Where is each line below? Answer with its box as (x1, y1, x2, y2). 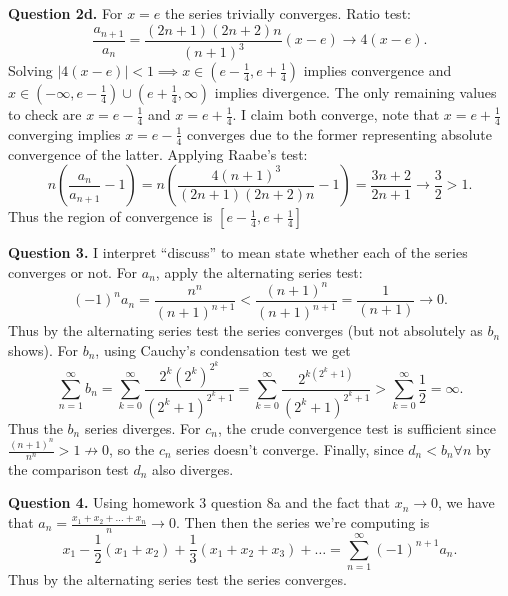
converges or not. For (8, 261, 138, 282)
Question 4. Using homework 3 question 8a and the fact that (8, 492, 390, 513)
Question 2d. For (8, 3, 123, 23)
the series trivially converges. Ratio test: (164, 3, 411, 23)
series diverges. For (84, 417, 201, 438)
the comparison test (8, 458, 129, 479)
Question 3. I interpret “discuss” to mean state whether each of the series (8, 242, 468, 263)
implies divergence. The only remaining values (214, 82, 497, 102)
